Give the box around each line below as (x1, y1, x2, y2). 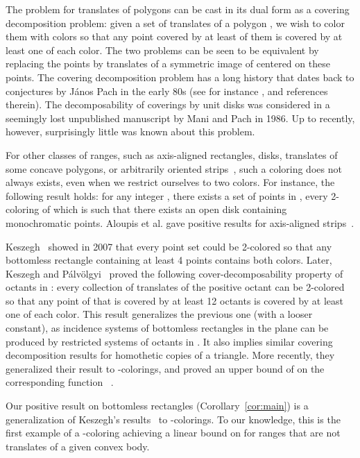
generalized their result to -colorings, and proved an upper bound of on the (6, 361, 325, 375)
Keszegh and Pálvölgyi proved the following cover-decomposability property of (6, 266, 343, 280)
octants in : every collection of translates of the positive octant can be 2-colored (6, 280, 345, 294)
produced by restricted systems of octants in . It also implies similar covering (6, 334, 333, 348)
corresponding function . (6, 375, 114, 389)
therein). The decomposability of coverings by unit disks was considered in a (6, 97, 330, 112)
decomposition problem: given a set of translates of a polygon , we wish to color (6, 15, 345, 30)
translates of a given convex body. (6, 439, 150, 453)
